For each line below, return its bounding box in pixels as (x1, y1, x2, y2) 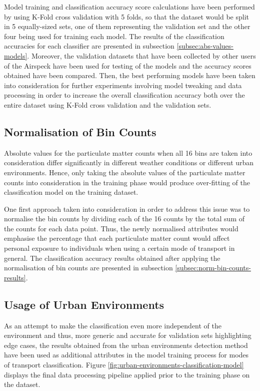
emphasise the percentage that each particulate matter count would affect (4, 233, 230, 243)
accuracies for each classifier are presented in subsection (4, 41, 174, 51)
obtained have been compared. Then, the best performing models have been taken (4, 70, 255, 81)
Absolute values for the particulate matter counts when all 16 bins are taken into (4, 147, 252, 158)
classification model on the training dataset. (4, 187, 138, 197)
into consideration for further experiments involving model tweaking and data (4, 80, 242, 90)
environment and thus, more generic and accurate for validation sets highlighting (4, 330, 251, 340)
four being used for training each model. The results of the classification (4, 31, 224, 41)
